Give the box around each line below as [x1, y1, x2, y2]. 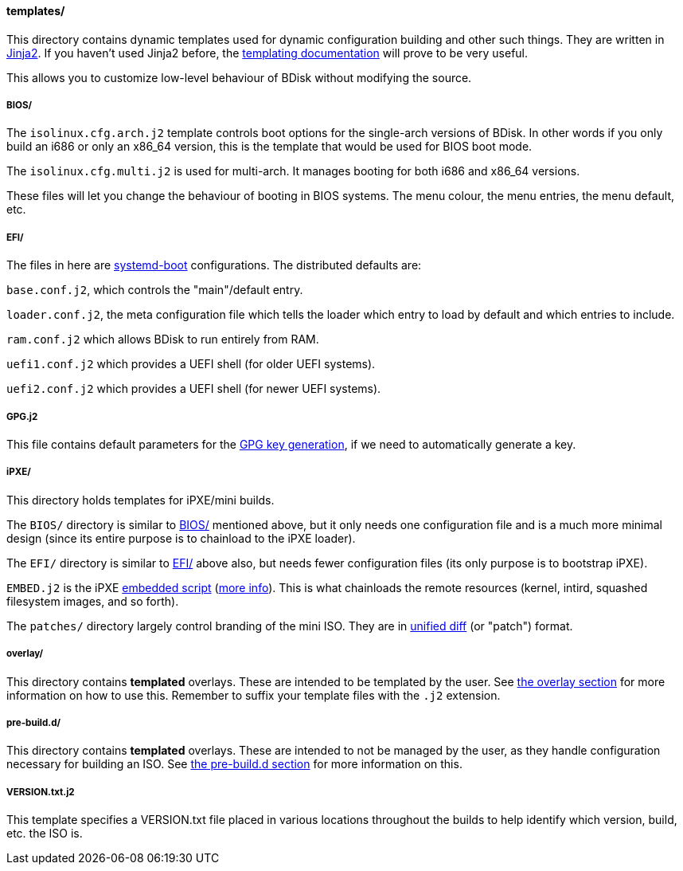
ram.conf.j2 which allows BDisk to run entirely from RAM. [6, 332, 319, 347]
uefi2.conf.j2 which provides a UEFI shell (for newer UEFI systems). [6, 382, 381, 396]
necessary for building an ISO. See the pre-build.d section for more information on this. [6, 757, 462, 771]
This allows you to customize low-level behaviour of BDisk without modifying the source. [6, 70, 472, 84]
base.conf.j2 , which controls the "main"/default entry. [6, 283, 303, 297]
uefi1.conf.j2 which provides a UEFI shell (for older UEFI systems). [6, 357, 376, 371]
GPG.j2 [6, 410, 38, 422]
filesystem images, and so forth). [6, 594, 179, 608]
